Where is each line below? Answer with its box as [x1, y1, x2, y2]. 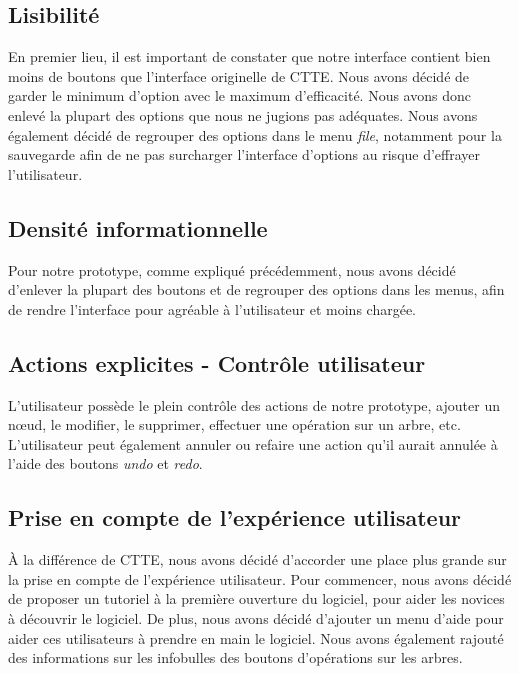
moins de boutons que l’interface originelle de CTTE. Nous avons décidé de [8, 65, 470, 86]
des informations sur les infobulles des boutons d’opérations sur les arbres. [8, 647, 463, 668]
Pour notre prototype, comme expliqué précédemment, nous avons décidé [8, 259, 456, 280]
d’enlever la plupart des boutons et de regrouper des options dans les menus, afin [8, 279, 505, 300]
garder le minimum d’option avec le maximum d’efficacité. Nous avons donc [8, 85, 471, 106]
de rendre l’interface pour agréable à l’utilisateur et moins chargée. [8, 298, 416, 319]
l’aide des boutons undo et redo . [8, 453, 203, 474]
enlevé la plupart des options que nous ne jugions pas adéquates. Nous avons [8, 104, 478, 125]
